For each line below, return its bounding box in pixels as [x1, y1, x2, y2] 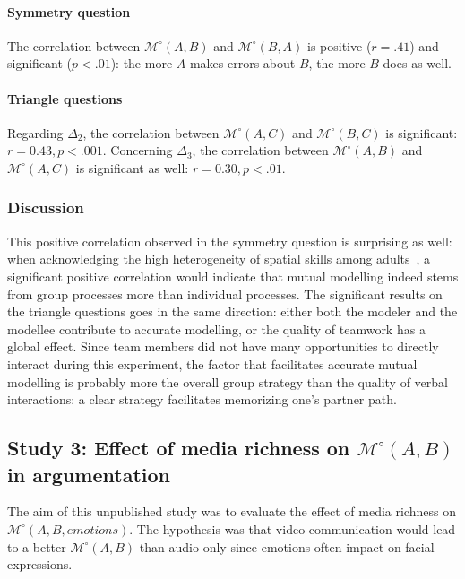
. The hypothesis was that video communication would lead [129, 519, 456, 538]
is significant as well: [75, 158, 189, 177]
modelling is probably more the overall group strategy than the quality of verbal [7, 372, 448, 391]
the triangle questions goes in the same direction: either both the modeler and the [7, 302, 458, 321]
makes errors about [189, 54, 296, 73]
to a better [7, 537, 66, 556]
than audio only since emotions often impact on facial [139, 537, 435, 556]
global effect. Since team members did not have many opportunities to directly [7, 337, 439, 356]
